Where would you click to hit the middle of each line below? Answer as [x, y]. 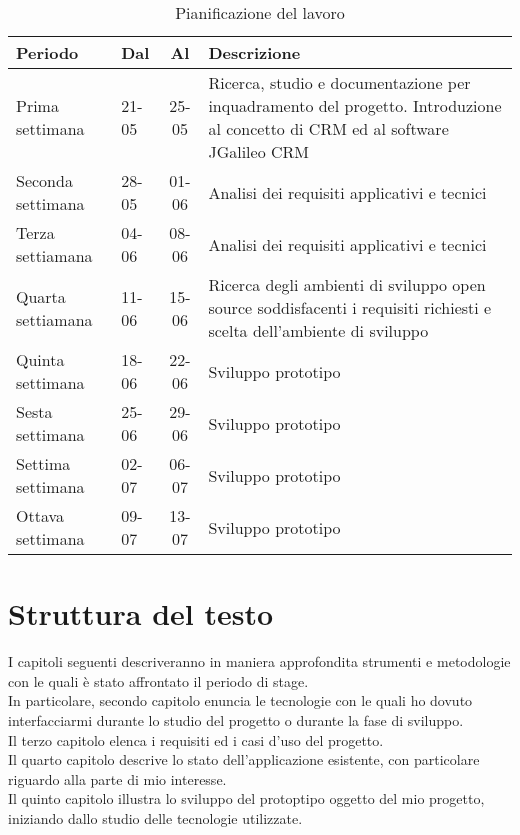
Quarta [41, 296]
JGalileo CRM [258, 151]
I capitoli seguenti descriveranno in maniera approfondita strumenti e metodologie [259, 661]
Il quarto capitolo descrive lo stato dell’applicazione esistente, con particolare [244, 759]
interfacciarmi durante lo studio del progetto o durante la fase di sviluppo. [236, 719]
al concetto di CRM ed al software [328, 128]
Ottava [40, 515]
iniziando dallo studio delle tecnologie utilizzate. [155, 817]
